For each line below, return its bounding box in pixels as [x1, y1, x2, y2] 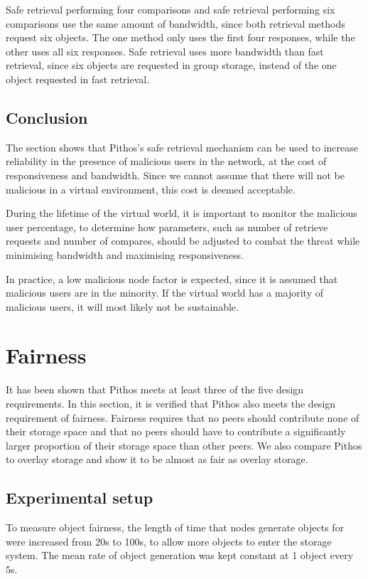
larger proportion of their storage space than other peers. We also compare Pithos [6, 437, 362, 452]
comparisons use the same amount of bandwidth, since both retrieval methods [6, 16, 345, 31]
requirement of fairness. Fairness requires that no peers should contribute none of [6, 410, 359, 425]
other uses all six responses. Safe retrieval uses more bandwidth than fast [6, 43, 324, 58]
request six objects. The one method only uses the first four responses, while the [6, 30, 355, 45]
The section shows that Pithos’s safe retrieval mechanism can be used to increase [6, 139, 358, 154]
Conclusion [6, 106, 88, 128]
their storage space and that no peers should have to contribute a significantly [6, 424, 346, 439]
